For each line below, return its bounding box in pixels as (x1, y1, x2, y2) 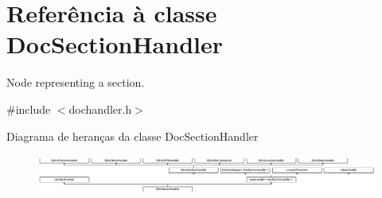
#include (6, 100, 51, 117)
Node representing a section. (6, 74, 145, 91)
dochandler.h (68, 100, 132, 117)
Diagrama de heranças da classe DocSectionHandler (6, 127, 259, 144)
